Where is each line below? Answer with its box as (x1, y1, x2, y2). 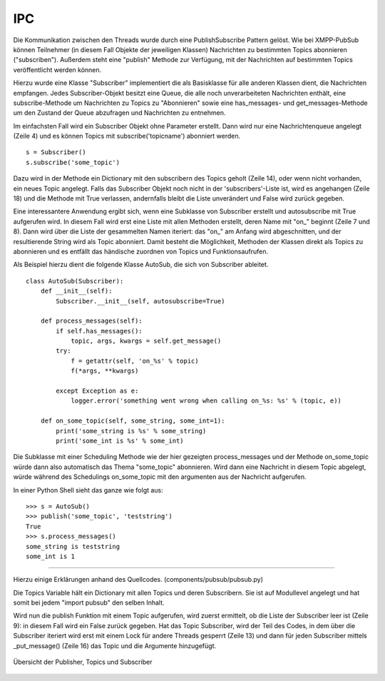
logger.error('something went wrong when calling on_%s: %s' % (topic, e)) (71, 397, 342, 405)
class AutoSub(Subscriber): (26, 277, 124, 285)
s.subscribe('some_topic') (26, 158, 120, 166)
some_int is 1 (26, 552, 75, 560)
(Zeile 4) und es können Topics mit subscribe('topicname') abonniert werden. (13, 132, 241, 141)
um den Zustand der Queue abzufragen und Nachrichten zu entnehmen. (13, 109, 226, 117)
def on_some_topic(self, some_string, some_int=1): (40, 417, 225, 425)
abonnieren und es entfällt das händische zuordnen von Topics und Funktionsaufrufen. (13, 247, 269, 256)
